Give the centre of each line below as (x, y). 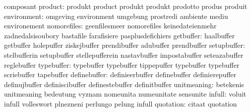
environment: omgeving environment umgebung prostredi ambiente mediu (116, 16)
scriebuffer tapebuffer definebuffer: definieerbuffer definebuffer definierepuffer (120, 74)
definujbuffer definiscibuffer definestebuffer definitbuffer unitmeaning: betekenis (124, 84)
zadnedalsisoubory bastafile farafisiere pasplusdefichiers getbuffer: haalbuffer (120, 35)
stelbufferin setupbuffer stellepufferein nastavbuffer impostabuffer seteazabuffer (124, 55)
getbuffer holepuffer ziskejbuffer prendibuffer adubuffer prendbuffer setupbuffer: (125, 45)
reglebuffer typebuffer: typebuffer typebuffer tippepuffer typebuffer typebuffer (122, 64)
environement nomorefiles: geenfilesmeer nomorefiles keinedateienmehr (110, 26)
